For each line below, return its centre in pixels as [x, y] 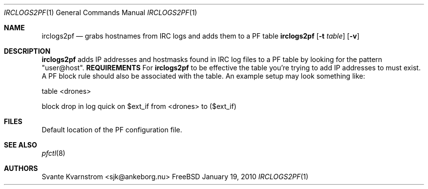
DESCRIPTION [27, 51]
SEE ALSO [21, 145]
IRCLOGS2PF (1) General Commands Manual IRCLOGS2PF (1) [101, 12]
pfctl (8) [53, 153]
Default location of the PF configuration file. [112, 130]
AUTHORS [21, 168]
